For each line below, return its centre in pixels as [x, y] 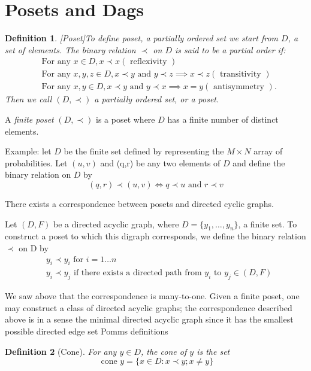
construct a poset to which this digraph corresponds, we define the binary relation [155, 236]
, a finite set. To [268, 223]
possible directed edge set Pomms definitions [87, 331]
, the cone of [164, 351]
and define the [259, 162]
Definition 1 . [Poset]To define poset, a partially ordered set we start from [142, 38]
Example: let [28, 151]
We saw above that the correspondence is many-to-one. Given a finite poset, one [152, 296]
